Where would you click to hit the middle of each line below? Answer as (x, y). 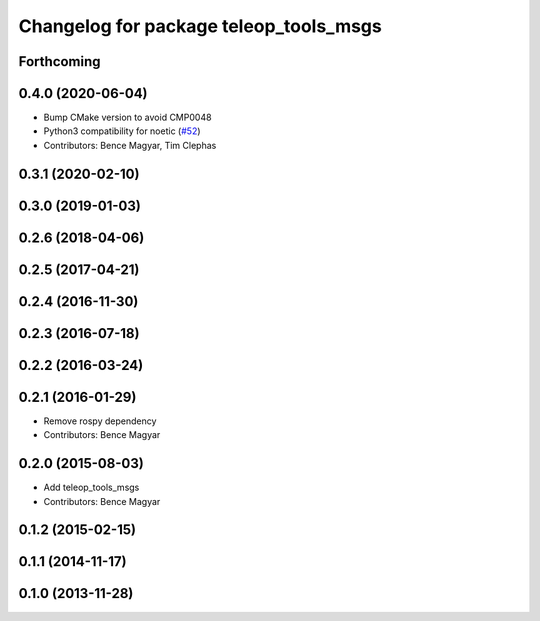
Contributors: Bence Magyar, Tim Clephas (130, 145)
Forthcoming (59, 61)
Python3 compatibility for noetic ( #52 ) (122, 131)
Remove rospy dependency (100, 421)
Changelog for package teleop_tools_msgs (200, 26)
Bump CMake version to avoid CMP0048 (127, 117)
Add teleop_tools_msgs (91, 487)
